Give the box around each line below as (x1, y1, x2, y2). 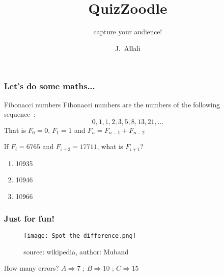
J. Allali (115, 43, 140, 53)
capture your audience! (93, 26, 162, 37)
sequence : (4, 109, 36, 119)
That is (4, 125, 26, 135)
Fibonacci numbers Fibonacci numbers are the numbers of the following (4, 99, 220, 109)
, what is (97, 141, 123, 151)
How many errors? (4, 263, 59, 273)
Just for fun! (4, 212, 55, 224)
